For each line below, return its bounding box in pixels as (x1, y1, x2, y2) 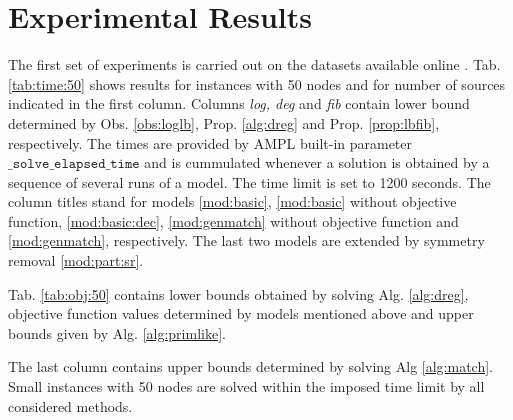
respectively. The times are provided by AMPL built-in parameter (8, 132, 413, 153)
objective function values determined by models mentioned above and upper (8, 303, 474, 324)
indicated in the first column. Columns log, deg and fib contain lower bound (8, 93, 470, 114)
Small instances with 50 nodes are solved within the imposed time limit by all (8, 376, 485, 397)
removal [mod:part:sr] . (8, 250, 144, 271)
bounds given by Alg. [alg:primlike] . (8, 322, 226, 343)
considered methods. (8, 395, 133, 416)
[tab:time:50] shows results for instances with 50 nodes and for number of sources (8, 73, 506, 94)
